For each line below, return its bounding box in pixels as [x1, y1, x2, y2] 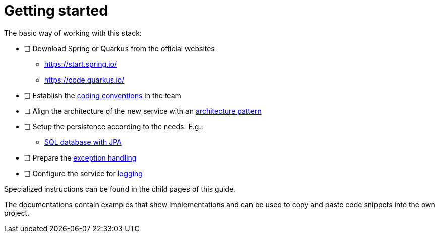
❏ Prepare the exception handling [24, 153, 137, 162]
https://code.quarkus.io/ [44, 75, 125, 84]
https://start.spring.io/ [44, 59, 117, 68]
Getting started [4, 2, 108, 19]
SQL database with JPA [44, 137, 122, 146]
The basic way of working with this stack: [4, 28, 142, 37]
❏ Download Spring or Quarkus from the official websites [24, 44, 215, 53]
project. [4, 208, 30, 217]
